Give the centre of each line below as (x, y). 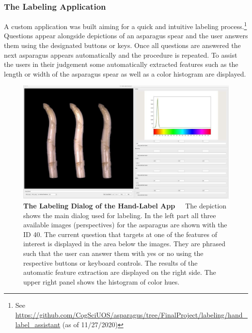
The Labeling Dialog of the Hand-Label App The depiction (125, 205)
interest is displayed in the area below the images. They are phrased (125, 244)
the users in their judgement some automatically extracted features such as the (121, 64)
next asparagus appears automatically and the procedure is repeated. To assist (121, 55)
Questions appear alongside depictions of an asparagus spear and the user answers (126, 36)
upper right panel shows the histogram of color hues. (102, 281)
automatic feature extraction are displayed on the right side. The (120, 272)
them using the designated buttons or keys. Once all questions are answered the (122, 45)
